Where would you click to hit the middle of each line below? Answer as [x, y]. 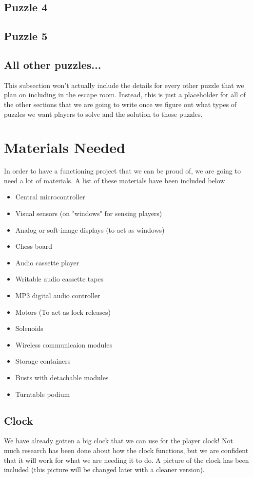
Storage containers [43, 361]
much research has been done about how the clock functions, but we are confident [126, 450]
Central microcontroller [50, 197]
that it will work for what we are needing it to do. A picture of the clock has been [126, 460]
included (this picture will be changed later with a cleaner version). [104, 469]
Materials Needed [65, 147]
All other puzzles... [53, 64]
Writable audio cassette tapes [59, 279]
